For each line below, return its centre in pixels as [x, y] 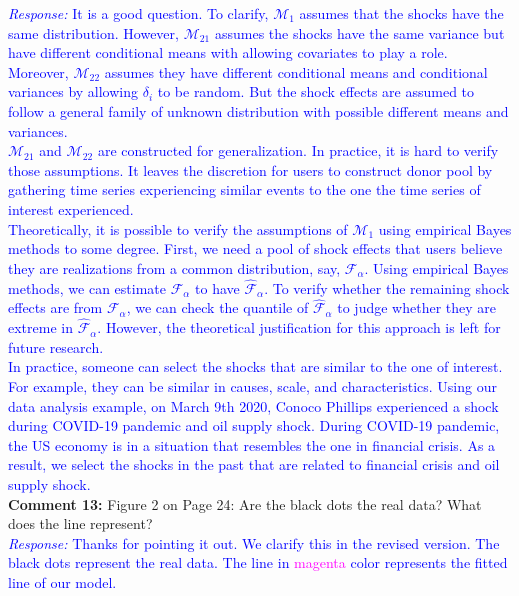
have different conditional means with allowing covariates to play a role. [228, 52]
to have [217, 287]
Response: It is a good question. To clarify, [138, 13]
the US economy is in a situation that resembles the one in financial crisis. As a [252, 444]
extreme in [40, 327]
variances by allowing [73, 91]
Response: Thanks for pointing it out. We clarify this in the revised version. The [254, 542]
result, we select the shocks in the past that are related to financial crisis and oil [254, 464]
